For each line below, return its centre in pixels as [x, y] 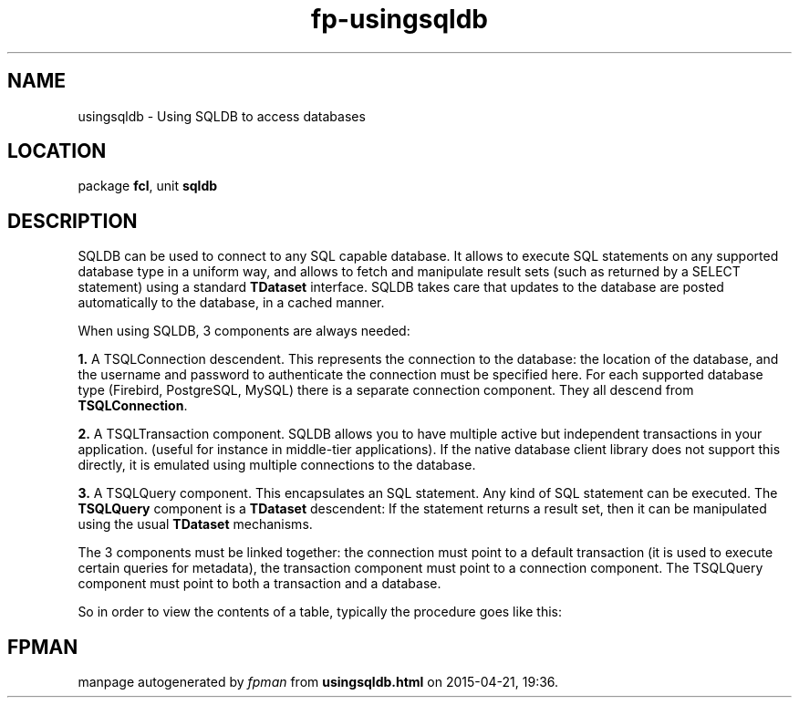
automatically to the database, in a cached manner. [231, 303]
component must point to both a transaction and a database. [259, 584]
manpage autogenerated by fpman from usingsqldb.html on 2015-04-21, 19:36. [318, 682]
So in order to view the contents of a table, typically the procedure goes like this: [320, 612]
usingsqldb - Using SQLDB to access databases [222, 116]
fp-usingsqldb [399, 19]
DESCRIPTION [73, 221]
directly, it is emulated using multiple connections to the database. [277, 465]
